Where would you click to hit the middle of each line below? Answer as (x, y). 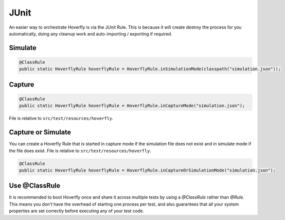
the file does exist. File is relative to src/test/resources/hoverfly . (80, 151)
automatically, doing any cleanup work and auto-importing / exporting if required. (90, 34)
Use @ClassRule (35, 186)
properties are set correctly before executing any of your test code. (77, 211)
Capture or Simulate (40, 132)
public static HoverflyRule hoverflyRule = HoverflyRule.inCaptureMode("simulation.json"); (132, 106)
